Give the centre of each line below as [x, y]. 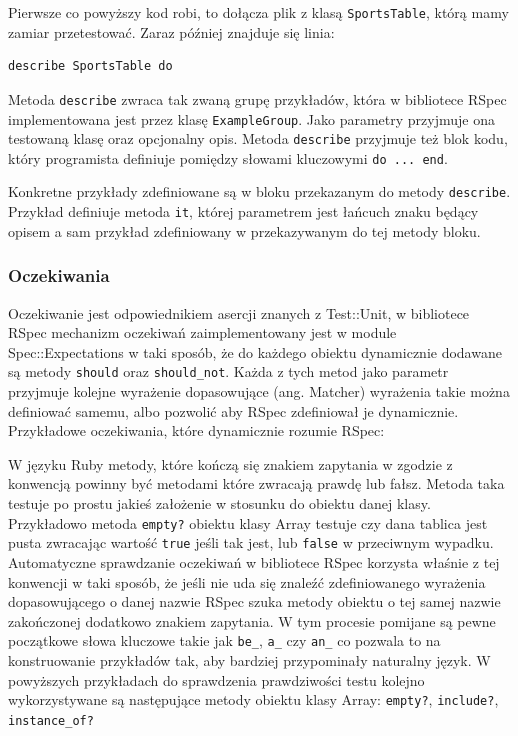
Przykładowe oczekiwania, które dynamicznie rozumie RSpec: [196, 430]
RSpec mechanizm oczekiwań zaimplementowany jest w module [202, 332]
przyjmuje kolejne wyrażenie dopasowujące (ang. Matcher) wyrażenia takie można [259, 391]
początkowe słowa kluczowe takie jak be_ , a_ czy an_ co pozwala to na [224, 640]
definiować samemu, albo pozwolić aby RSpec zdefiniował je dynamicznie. [233, 410]
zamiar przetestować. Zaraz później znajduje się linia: [171, 31]
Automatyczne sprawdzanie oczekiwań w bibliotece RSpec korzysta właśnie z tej [254, 561]
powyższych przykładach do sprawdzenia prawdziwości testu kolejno [216, 679]
